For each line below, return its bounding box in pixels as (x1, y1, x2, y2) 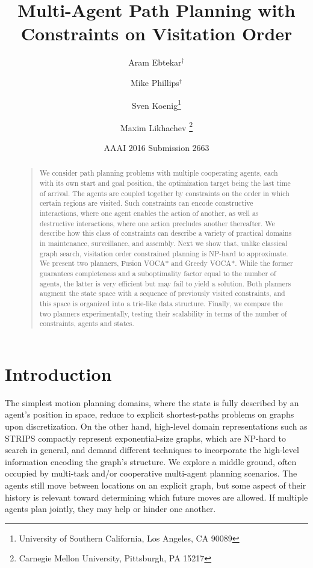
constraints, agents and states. (39, 318, 134, 329)
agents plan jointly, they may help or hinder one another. (5, 502, 216, 515)
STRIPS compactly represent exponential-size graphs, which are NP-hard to (5, 431, 286, 444)
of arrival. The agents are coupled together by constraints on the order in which (39, 188, 290, 198)
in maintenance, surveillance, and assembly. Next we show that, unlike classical (39, 238, 288, 248)
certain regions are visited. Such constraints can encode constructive (39, 198, 253, 208)
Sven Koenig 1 (131, 97, 182, 111)
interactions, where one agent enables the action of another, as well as (39, 208, 259, 218)
